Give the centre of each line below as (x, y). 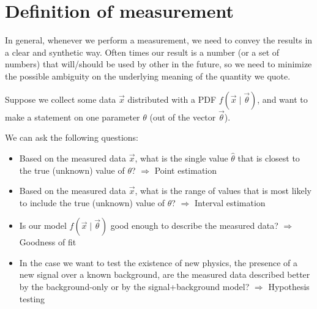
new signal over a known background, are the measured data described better (165, 274)
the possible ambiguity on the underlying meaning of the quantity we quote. (148, 76)
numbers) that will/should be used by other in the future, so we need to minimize (158, 64)
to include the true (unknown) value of (92, 202)
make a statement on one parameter (73, 117)
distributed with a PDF (172, 99)
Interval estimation (230, 202)
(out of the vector (183, 117)
